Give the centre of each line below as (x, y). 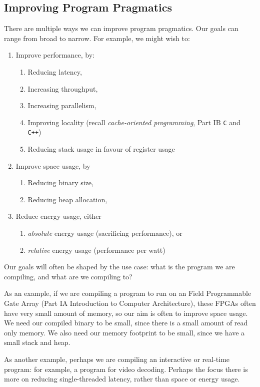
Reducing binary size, (60, 182)
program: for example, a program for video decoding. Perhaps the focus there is (126, 369)
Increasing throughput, (63, 88)
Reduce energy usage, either (58, 216)
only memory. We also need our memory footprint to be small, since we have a (124, 332)
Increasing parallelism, (62, 105)
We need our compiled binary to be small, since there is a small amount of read (126, 323)
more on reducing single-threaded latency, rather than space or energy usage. (122, 379)
